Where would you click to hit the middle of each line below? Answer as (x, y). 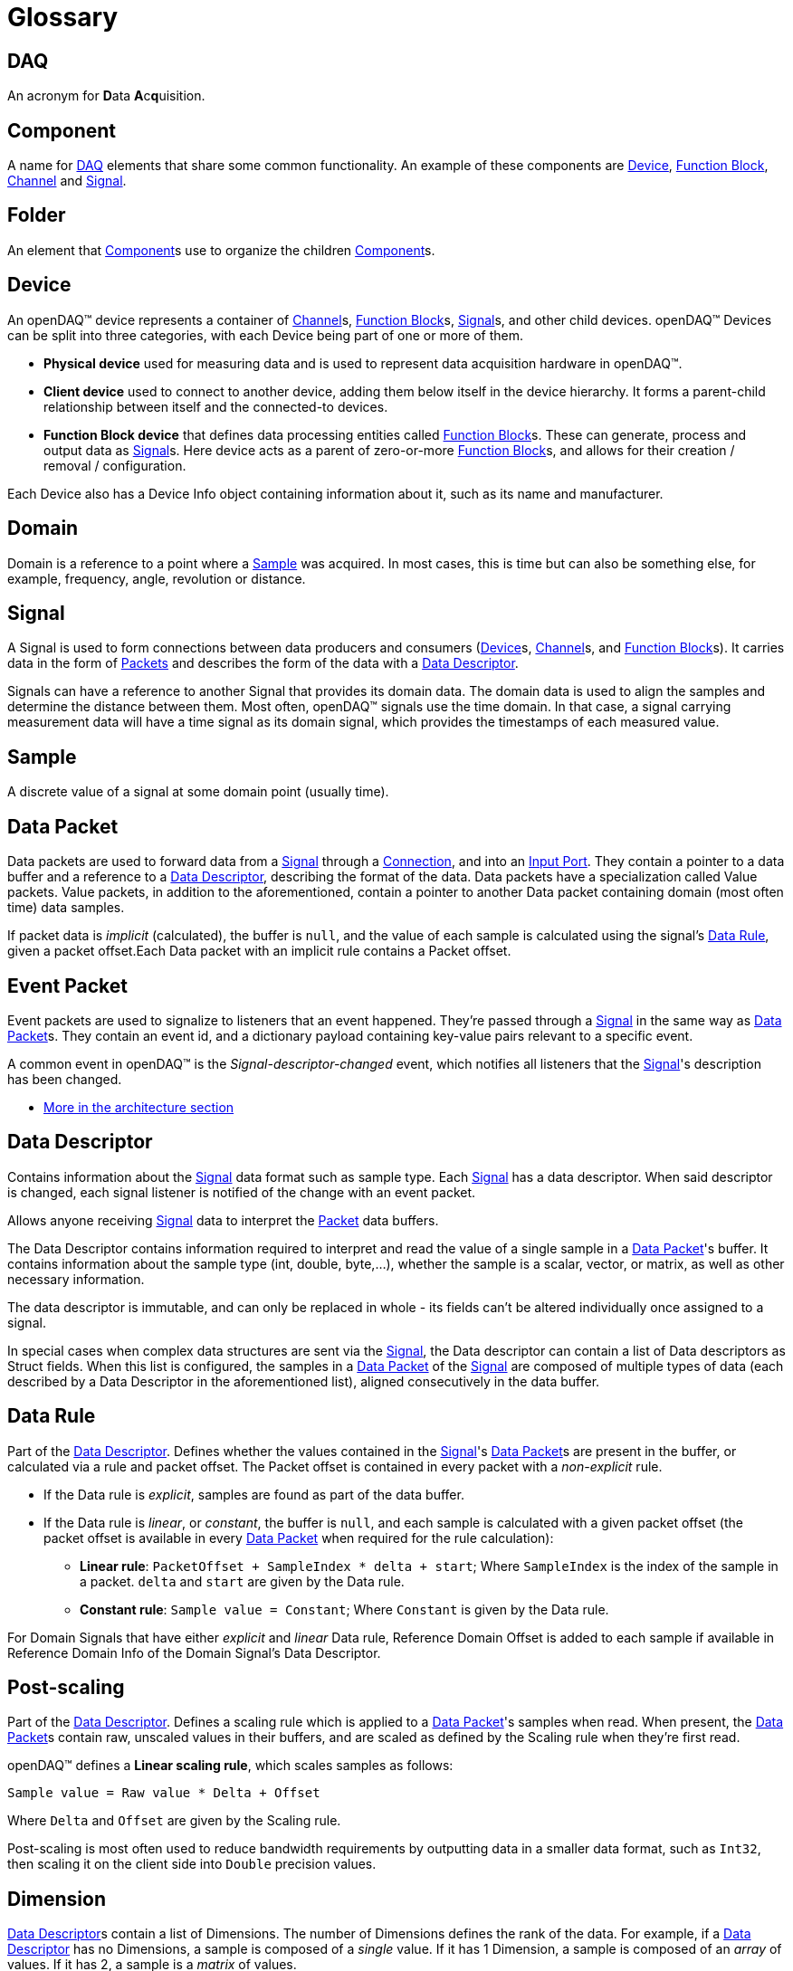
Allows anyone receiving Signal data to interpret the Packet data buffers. (223, 1220)
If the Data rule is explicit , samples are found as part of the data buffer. (254, 1494)
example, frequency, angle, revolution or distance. (157, 578)
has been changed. (65, 1079)
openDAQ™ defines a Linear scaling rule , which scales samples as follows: (230, 1766)
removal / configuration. (115, 465)
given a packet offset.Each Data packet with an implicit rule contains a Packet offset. (259, 951)
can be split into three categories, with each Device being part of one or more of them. (266, 335)
